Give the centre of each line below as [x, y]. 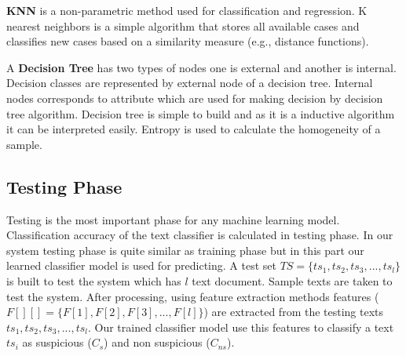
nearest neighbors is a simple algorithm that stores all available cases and [183, 25]
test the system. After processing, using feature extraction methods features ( [193, 296]
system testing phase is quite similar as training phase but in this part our [185, 250]
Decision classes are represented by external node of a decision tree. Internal [190, 83]
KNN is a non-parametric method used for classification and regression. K [187, 10]
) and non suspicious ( [157, 342]
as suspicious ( [57, 342]
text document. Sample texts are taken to [292, 280]
